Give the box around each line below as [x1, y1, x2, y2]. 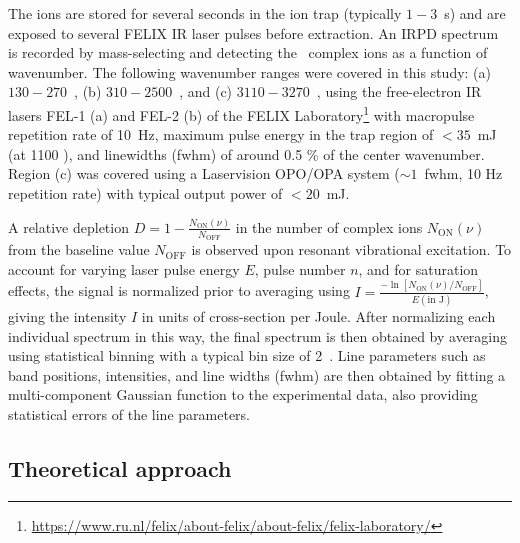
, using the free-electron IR [316, 81, 482, 102]
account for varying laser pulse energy [8, 258, 240, 279]
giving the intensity [8, 305, 127, 326]
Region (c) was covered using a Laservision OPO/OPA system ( [8, 163, 400, 184]
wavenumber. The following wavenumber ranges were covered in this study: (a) [8, 61, 491, 82]
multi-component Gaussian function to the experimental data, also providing [8, 384, 478, 405]
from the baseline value [8, 239, 150, 260]
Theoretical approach [8, 452, 232, 483]
